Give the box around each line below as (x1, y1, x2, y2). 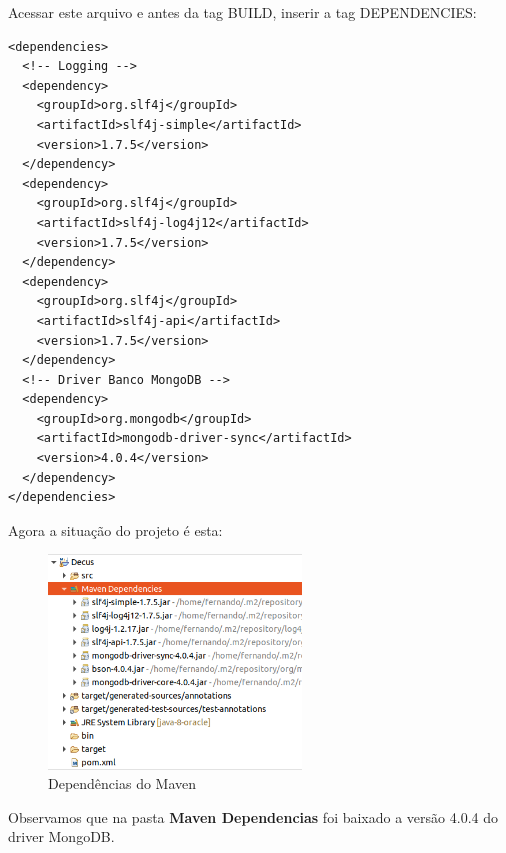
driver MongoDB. (8, 826, 115, 847)
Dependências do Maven (48, 773, 197, 794)
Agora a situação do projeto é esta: (8, 519, 223, 540)
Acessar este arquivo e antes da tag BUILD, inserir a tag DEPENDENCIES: (8, 2, 477, 22)
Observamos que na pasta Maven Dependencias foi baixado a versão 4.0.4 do (8, 806, 498, 827)
